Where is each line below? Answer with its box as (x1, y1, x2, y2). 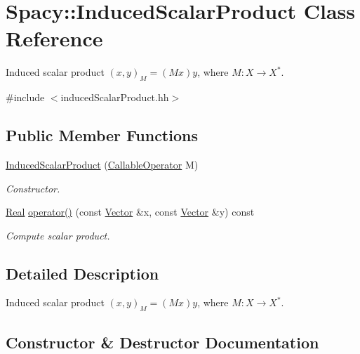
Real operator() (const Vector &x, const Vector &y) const (6, 204, 255, 219)
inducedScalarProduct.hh (60, 90, 169, 105)
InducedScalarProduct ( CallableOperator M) (6, 157, 199, 171)
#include (6, 90, 45, 105)
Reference (6, 24, 103, 53)
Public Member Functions (6, 124, 198, 146)
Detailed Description (6, 262, 159, 284)
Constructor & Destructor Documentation (6, 331, 319, 353)
